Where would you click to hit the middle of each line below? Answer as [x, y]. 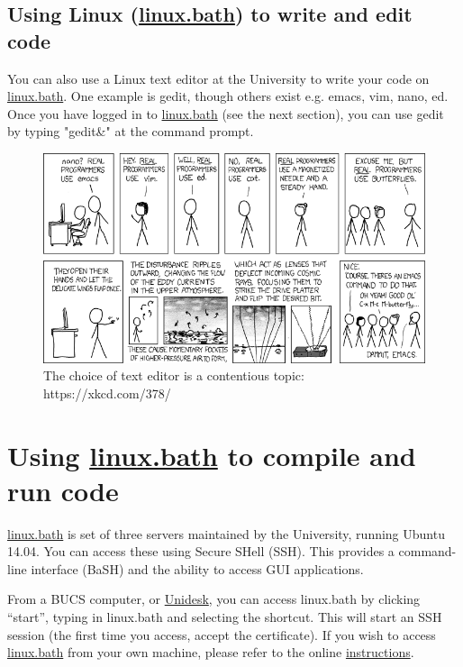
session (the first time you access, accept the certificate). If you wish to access [222, 634]
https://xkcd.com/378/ [107, 393]
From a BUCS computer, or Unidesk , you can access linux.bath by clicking [214, 599]
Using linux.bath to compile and [212, 455]
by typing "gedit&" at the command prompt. [131, 131]
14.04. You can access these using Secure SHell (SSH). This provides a [201, 551]
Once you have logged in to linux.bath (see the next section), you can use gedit [226, 113]
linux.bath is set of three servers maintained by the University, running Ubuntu [226, 533]
